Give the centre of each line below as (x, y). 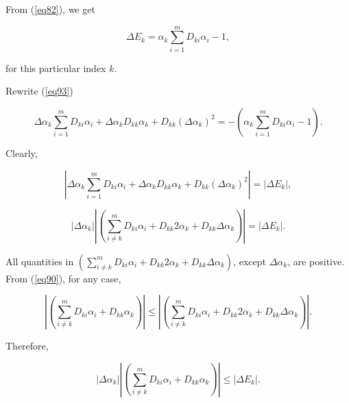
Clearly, (22, 152)
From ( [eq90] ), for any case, (63, 278)
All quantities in (40, 261)
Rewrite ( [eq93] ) (39, 91)
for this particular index (56, 68)
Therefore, (27, 346)
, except (250, 261)
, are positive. (316, 261)
